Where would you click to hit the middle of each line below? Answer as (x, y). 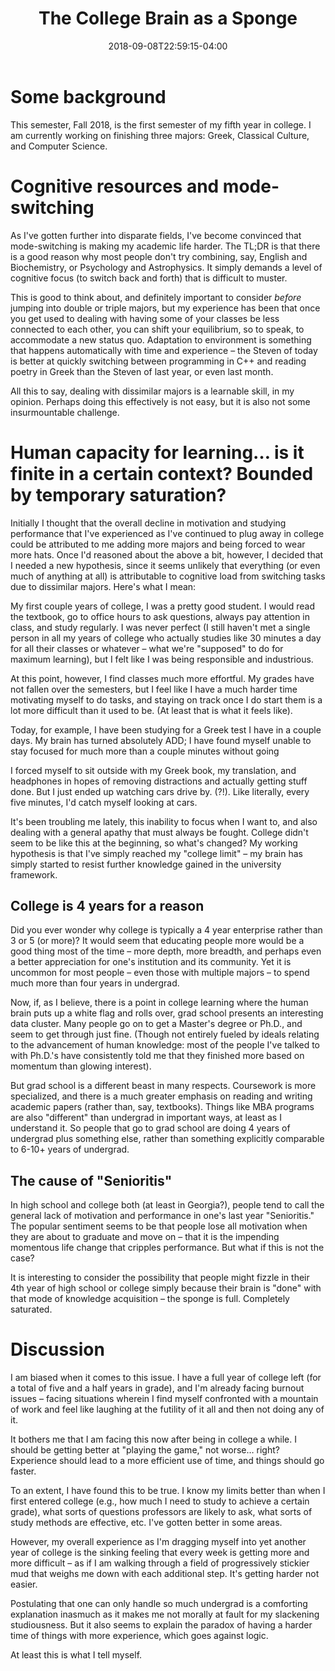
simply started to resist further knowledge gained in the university (146, 864)
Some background (88, 96)
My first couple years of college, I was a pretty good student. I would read (163, 606)
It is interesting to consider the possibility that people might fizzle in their (160, 1278)
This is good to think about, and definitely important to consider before (156, 297)
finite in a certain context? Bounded (162, 473)
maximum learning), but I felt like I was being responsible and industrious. (162, 659)
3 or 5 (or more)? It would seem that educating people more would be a (157, 941)
